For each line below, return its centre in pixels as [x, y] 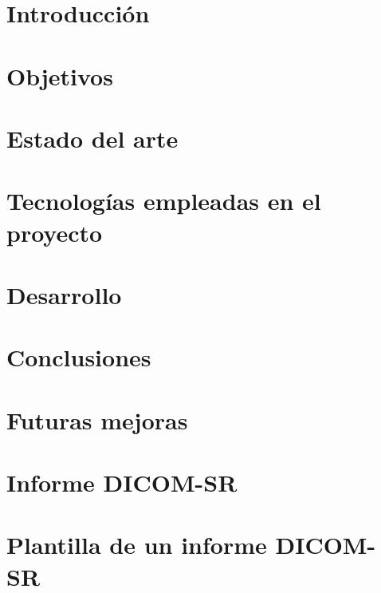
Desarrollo [64, 294]
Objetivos [60, 75]
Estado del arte [92, 138]
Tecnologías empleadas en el [164, 201]
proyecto [55, 232]
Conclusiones [79, 357]
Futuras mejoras [97, 419]
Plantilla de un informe [137, 545]
